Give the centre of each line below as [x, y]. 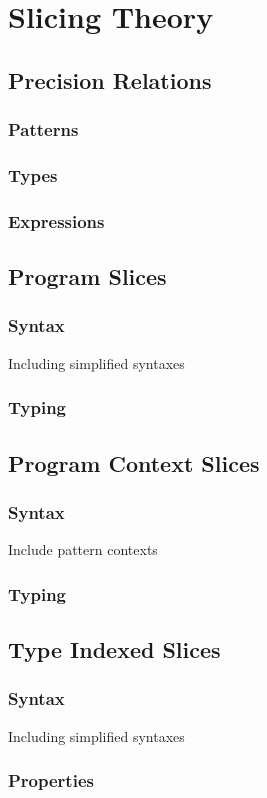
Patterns [43, 129]
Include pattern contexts [83, 549]
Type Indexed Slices [114, 648]
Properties [51, 780]
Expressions [56, 220]
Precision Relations [110, 79]
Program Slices [87, 276]
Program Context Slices [134, 462]
